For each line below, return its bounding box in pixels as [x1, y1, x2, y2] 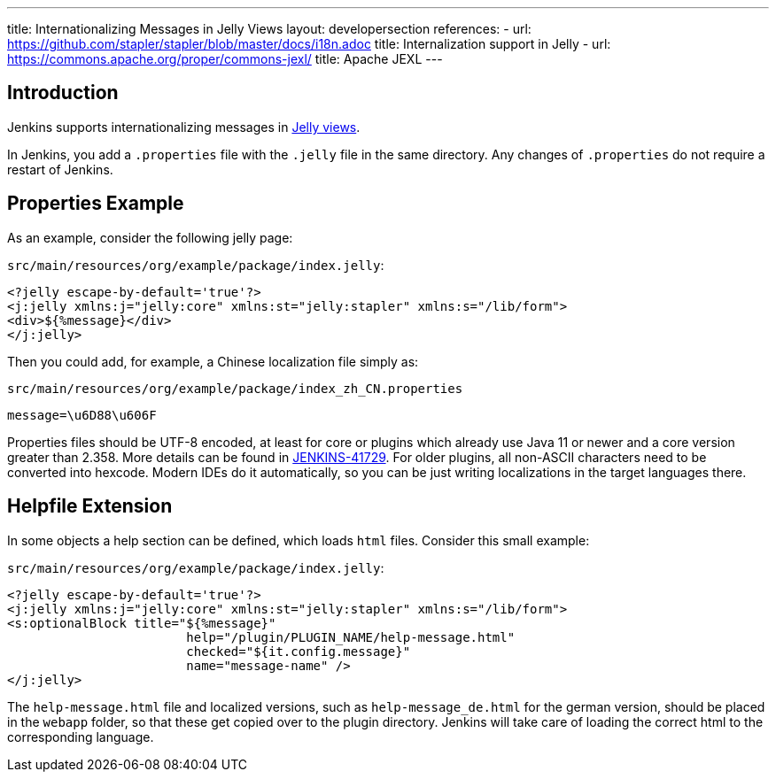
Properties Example [7, 192, 184, 215]
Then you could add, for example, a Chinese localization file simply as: [7, 353, 419, 369]
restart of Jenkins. [7, 161, 113, 177]
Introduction [7, 81, 119, 104]
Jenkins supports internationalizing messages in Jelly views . [7, 119, 361, 135]
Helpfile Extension [7, 495, 173, 518]
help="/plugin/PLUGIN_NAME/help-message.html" [186, 629, 516, 644]
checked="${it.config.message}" [186, 644, 411, 659]
